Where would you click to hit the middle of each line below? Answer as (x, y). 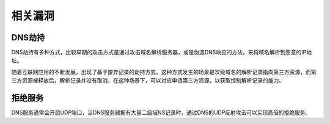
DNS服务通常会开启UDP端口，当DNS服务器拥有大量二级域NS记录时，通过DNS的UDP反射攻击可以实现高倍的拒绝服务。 (161, 112)
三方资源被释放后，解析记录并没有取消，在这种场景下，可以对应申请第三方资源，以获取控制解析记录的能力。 (148, 81)
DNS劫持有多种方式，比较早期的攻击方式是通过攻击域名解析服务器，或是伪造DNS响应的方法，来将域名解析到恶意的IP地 (161, 53)
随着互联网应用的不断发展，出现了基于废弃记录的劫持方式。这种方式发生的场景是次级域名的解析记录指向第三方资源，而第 (164, 72)
